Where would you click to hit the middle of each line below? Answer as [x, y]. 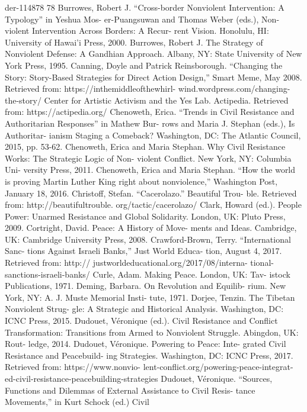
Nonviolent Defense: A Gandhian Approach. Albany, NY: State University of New [153, 54]
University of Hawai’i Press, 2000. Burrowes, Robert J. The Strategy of [134, 42]
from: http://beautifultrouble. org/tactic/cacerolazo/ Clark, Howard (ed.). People [153, 205]
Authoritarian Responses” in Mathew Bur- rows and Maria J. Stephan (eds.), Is [150, 123]
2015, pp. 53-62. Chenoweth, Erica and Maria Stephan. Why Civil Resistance [145, 147]
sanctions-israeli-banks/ [47, 274]
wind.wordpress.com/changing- [234, 88]
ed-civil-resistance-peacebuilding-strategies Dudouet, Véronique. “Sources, [139, 378]
